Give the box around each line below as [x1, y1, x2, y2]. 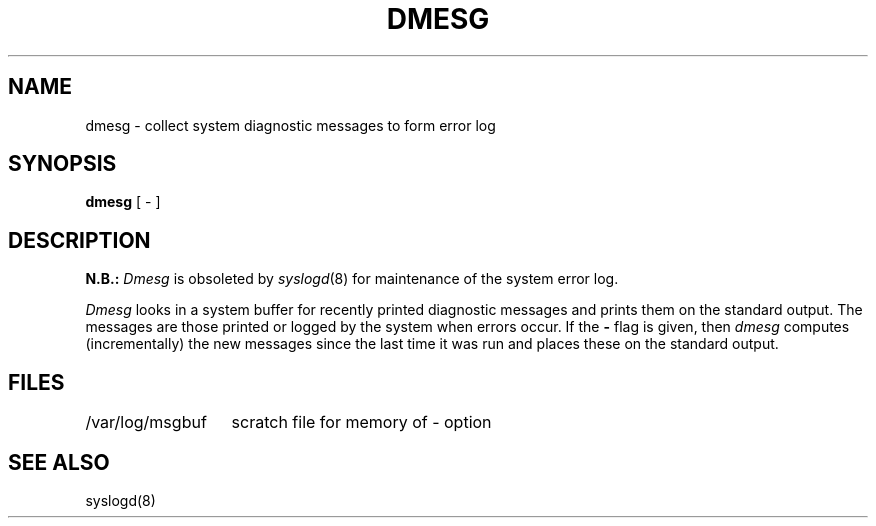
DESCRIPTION [8, 227, 151, 253]
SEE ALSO [8, 449, 110, 475]
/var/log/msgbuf [85, 412, 207, 433]
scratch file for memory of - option [231, 412, 492, 433]
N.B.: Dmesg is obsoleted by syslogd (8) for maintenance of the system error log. [85, 270, 619, 288]
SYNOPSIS [8, 151, 117, 177]
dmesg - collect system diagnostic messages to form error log [85, 116, 496, 134]
